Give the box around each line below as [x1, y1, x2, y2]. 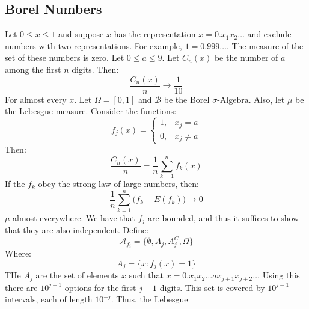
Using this [262, 269, 300, 281]
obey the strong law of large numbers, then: [38, 177, 199, 190]
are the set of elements [35, 269, 119, 281]
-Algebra [217, 96, 249, 105]
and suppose [58, 28, 104, 40]
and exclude [247, 28, 292, 40]
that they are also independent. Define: [5, 224, 149, 236]
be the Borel [164, 93, 210, 105]
